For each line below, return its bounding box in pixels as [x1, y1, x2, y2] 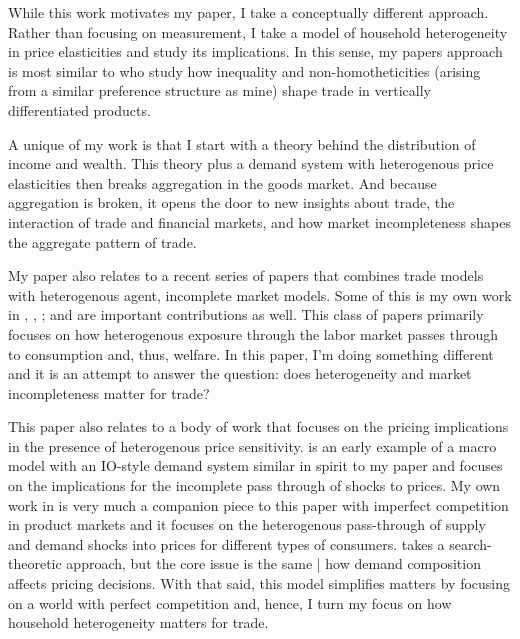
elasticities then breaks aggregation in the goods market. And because [8, 172, 437, 193]
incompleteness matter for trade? [8, 382, 210, 403]
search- [449, 533, 492, 554]
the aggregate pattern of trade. [8, 231, 197, 252]
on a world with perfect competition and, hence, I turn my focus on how [8, 592, 452, 613]
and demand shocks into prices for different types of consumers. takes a [8, 533, 445, 554]
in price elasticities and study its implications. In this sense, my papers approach [8, 41, 503, 62]
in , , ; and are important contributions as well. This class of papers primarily [8, 304, 484, 325]
